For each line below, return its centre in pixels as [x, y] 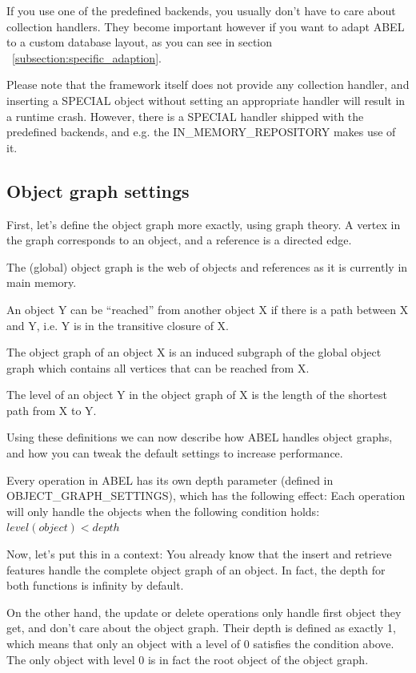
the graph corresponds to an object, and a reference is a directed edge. [179, 240]
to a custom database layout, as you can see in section [140, 42]
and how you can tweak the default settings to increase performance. [175, 453]
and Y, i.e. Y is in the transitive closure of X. [118, 325]
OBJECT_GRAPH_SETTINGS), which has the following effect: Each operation [206, 496]
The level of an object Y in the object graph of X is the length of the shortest [197, 395]
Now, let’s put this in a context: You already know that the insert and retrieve [199, 554]
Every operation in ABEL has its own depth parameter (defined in [170, 480]
